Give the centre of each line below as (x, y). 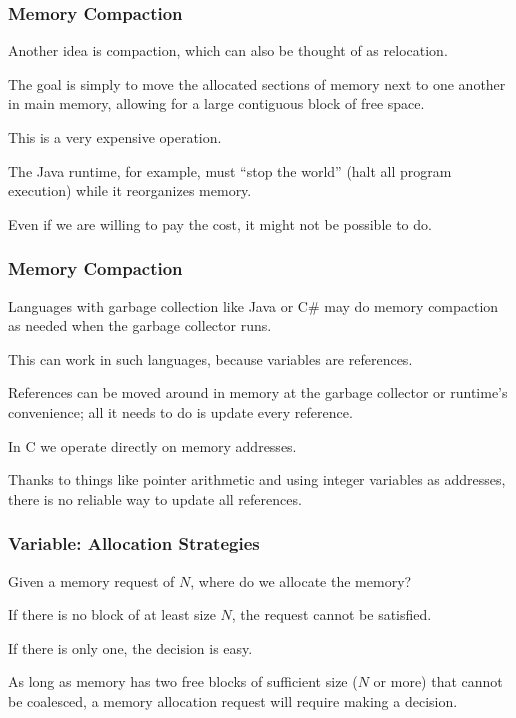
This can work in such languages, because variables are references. (210, 358)
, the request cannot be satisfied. (331, 614)
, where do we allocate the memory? (301, 580)
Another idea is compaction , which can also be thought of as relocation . (228, 50)
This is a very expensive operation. (115, 137)
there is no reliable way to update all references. (155, 498)
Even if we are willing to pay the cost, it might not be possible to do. (220, 223)
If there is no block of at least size (112, 614)
